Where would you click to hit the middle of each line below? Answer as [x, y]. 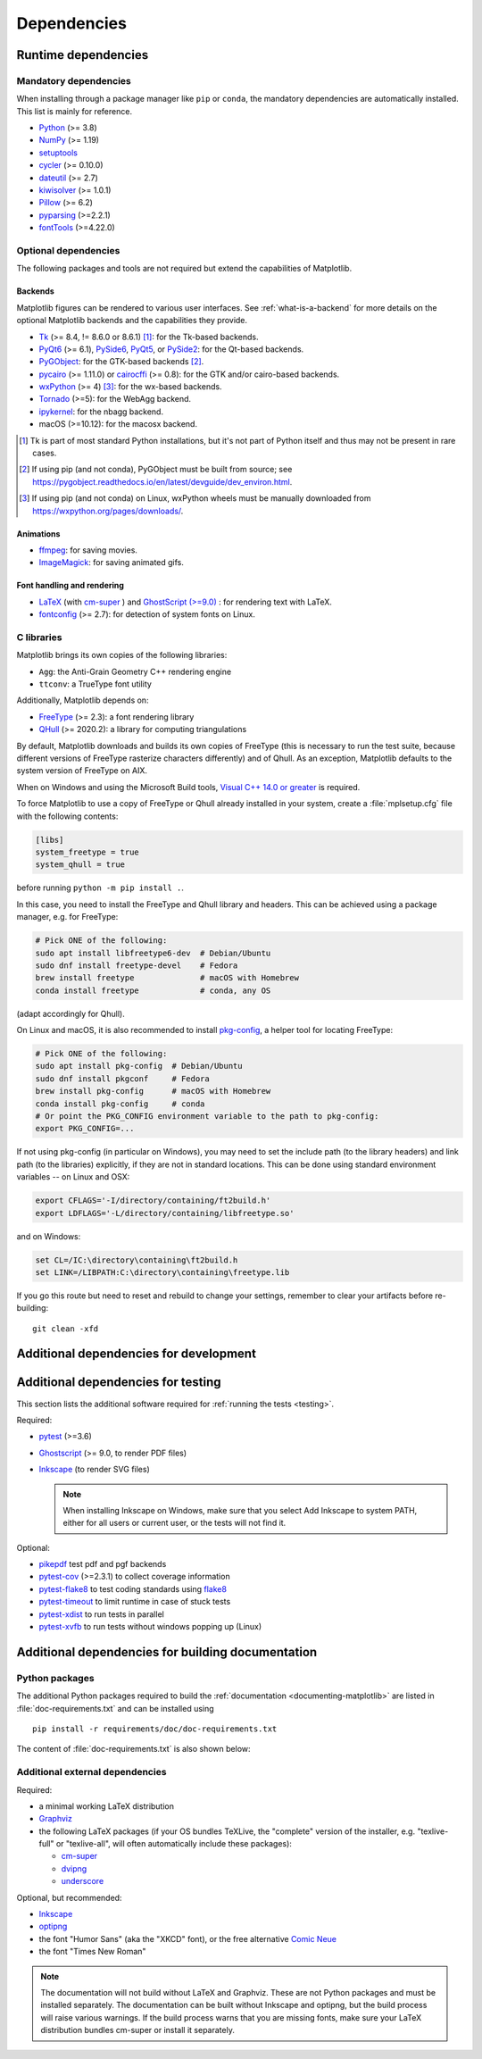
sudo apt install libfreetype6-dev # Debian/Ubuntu [153, 953]
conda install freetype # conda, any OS [153, 990]
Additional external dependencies [91, 1772]
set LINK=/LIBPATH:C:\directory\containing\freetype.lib [162, 1272]
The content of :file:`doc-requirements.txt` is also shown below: [133, 1749]
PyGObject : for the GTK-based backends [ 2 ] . [121, 362]
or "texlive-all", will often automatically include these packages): [174, 1844]
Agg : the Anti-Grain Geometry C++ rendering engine [135, 671]
